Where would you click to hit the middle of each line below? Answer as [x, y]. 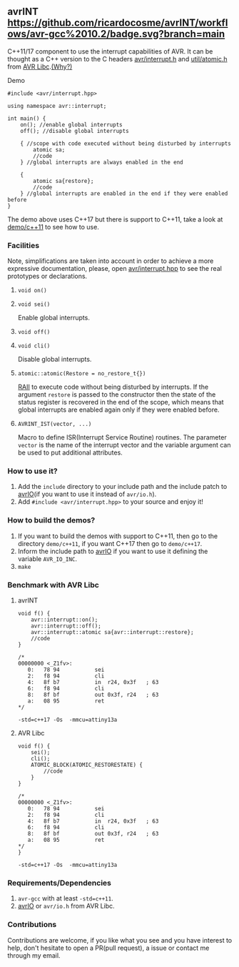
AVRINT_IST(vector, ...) [55, 425]
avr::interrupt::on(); [65, 620]
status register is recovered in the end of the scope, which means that [121, 402]
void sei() [34, 304]
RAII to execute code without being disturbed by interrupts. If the [113, 387]
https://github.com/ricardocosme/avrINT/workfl [118, 23]
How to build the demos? [51, 520]
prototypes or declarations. [47, 276]
